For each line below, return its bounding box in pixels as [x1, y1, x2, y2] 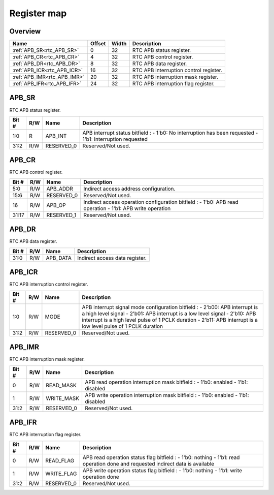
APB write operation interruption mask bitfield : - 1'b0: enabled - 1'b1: [84, 391, 249, 398]
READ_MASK [46, 382, 77, 389]
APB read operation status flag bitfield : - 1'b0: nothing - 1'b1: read [82, 454, 240, 461]
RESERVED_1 [46, 211, 77, 219]
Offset [90, 40, 106, 47]
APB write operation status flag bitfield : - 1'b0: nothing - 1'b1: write [82, 467, 242, 474]
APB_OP [46, 201, 66, 208]
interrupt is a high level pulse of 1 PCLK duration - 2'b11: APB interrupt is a [82, 316, 258, 323]
